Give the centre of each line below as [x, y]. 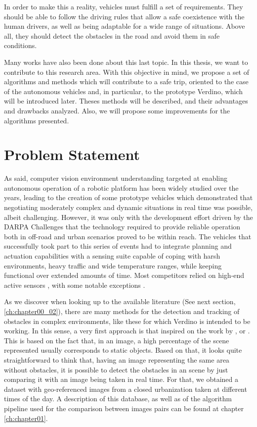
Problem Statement [72, 154]
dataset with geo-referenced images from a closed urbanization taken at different [126, 389]
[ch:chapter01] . [26, 418]
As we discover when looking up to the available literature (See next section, [120, 301]
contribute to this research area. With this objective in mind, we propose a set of [127, 72]
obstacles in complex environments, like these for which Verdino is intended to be [127, 321]
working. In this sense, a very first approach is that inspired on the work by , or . [127, 331]
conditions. [21, 45]
